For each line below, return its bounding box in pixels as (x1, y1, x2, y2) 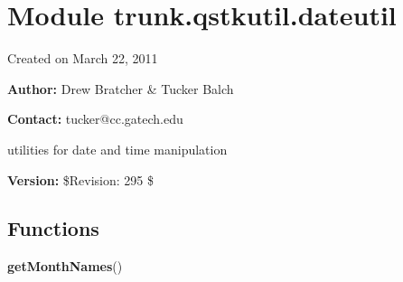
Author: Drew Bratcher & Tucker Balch (7, 79, 234, 98)
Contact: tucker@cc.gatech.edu (7, 109, 183, 128)
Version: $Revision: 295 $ (7, 170, 154, 189)
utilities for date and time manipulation (7, 139, 228, 158)
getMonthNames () (7, 257, 123, 276)
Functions (7, 214, 99, 242)
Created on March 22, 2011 (7, 49, 158, 68)
